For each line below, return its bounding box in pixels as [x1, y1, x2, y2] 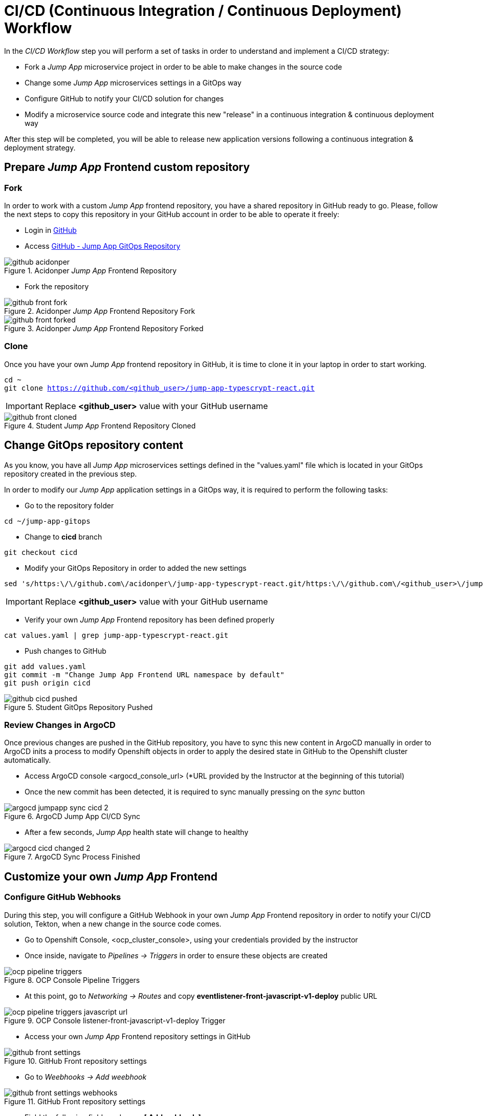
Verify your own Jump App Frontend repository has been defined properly [25, 615, 275, 624]
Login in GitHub [25, 225, 77, 234]
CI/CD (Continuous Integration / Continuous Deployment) [4, 2, 402, 19]
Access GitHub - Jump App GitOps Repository [25, 241, 181, 250]
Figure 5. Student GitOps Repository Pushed [4, 702, 153, 712]
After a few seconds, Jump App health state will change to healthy [25, 828, 249, 837]
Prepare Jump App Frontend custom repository [4, 161, 250, 174]
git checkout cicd [4, 548, 78, 556]
